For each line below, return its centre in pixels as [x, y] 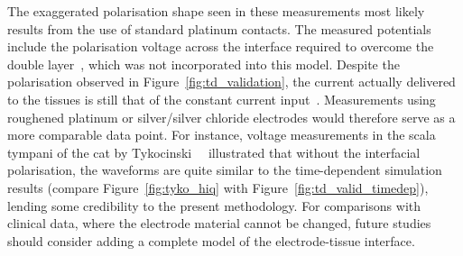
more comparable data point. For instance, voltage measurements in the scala [222, 135]
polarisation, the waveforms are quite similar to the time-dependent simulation [225, 170]
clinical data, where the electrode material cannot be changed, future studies [219, 223]
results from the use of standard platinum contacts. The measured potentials [219, 28]
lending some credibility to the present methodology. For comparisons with [214, 205]
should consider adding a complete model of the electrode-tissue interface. [211, 240]
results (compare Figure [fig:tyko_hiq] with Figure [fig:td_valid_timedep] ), [218, 187]
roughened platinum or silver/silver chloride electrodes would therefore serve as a [231, 117]
